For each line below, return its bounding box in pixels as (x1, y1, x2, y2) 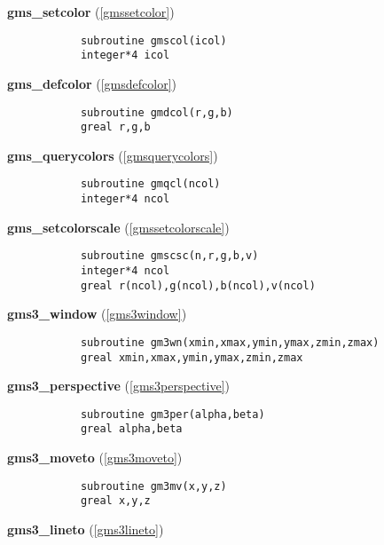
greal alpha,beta (80, 423, 183, 436)
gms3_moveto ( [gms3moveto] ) (7, 448, 183, 467)
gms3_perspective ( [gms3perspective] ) (7, 376, 230, 395)
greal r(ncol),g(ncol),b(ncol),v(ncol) (80, 279, 316, 292)
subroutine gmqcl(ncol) (80, 178, 221, 191)
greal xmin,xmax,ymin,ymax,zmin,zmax (80, 351, 303, 364)
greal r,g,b (80, 121, 151, 134)
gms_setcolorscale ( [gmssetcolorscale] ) (7, 217, 230, 236)
